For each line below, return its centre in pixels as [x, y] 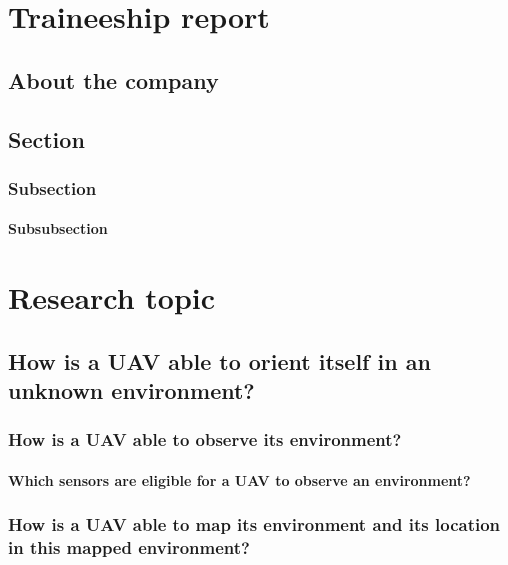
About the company [113, 79]
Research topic [112, 297]
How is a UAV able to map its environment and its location [254, 524]
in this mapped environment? [129, 547]
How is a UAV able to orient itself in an [219, 360]
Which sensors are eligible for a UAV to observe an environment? [239, 479]
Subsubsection [58, 228]
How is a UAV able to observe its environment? [205, 439]
